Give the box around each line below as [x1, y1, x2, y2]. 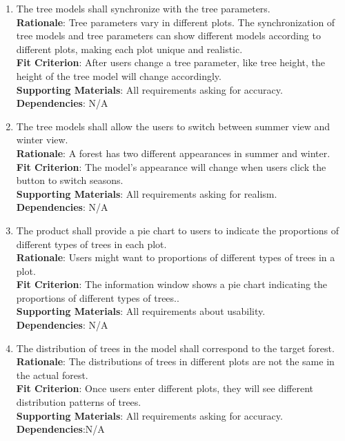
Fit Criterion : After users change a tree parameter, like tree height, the [16, 55, 326, 70]
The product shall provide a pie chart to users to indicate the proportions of [16, 223, 339, 237]
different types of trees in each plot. [16, 236, 167, 251]
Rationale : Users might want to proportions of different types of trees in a [16, 250, 335, 265]
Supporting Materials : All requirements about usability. [16, 304, 266, 318]
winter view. [16, 132, 68, 147]
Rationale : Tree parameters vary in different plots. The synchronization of [16, 14, 335, 29]
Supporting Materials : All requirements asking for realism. [16, 186, 277, 201]
